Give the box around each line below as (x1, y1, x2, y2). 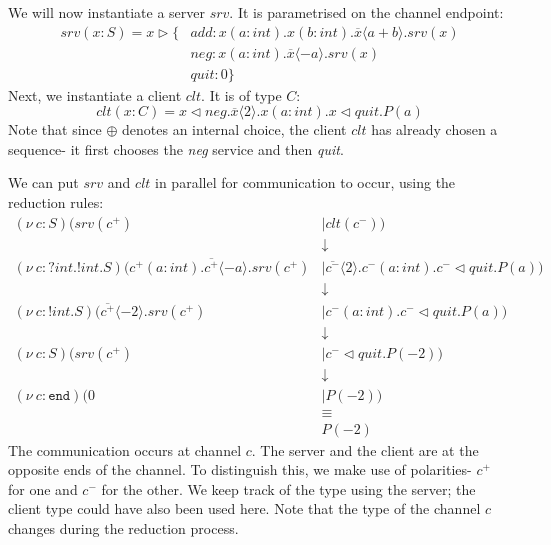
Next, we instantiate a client (8, 84, 182, 105)
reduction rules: (8, 192, 104, 213)
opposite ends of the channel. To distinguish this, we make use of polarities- (8, 459, 472, 480)
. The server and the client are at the (251, 439, 479, 460)
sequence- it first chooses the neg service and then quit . (8, 138, 344, 159)
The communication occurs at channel (8, 439, 242, 460)
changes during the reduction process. (8, 517, 239, 538)
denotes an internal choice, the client (122, 119, 347, 140)
